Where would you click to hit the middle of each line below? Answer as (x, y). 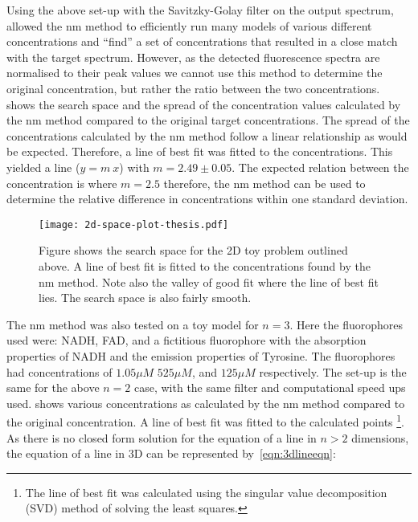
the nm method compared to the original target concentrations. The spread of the (208, 120)
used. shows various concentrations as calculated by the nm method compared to (206, 403)
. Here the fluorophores (346, 324)
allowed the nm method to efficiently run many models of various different (189, 25)
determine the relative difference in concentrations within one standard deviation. (207, 199)
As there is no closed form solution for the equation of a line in (162, 437)
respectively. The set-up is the (333, 371)
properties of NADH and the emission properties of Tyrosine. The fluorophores (201, 355)
